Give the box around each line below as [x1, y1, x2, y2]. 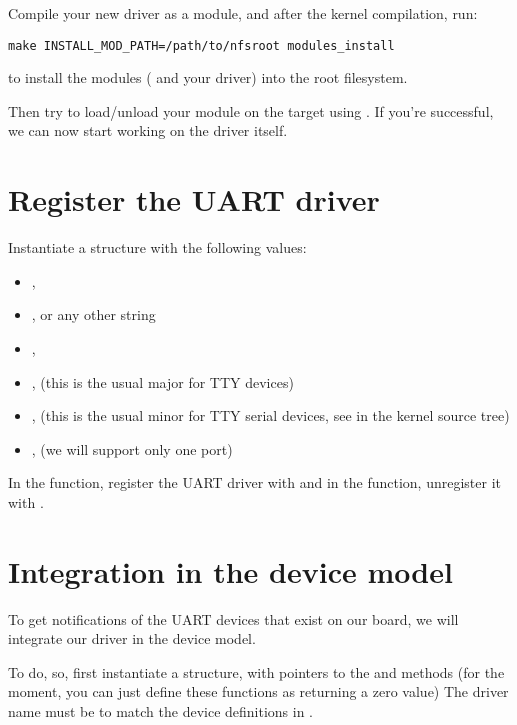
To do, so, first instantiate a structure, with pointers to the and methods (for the [8, 661, 505, 682]
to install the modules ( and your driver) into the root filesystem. [8, 67, 408, 88]
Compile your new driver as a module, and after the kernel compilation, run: [8, 3, 478, 23]
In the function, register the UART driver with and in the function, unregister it [8, 472, 501, 493]
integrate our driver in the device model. [8, 628, 256, 649]
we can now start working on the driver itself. [8, 120, 288, 141]
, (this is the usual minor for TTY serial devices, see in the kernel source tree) [31, 405, 510, 426]
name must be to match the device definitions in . [8, 701, 314, 721]
